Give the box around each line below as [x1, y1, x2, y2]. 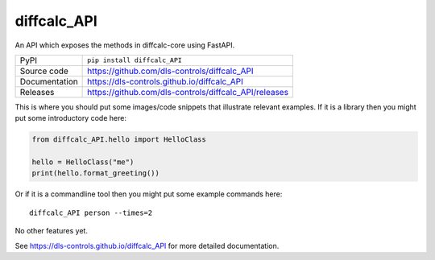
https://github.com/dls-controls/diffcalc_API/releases [87, 86, 289, 97]
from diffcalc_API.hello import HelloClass [31, 135, 207, 144]
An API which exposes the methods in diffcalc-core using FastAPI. [14, 40, 235, 50]
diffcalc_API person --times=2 [29, 208, 153, 217]
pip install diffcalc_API [87, 56, 183, 64]
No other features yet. [14, 226, 89, 236]
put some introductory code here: [14, 113, 126, 123]
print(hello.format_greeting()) [31, 169, 160, 178]
